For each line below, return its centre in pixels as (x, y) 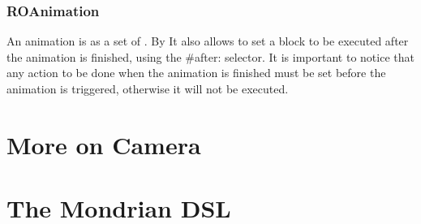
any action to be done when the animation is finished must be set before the (196, 73)
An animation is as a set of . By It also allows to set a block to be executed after (208, 41)
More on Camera (104, 144)
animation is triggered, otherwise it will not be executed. (148, 88)
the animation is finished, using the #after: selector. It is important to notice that (210, 56)
